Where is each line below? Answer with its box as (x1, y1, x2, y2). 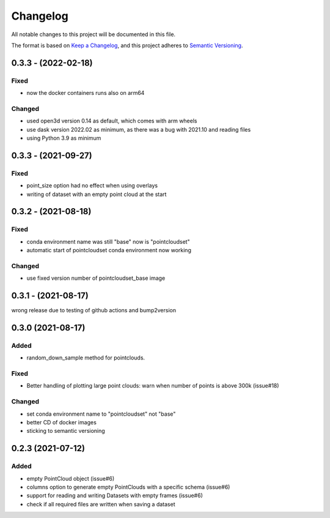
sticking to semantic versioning (26, 427, 105, 435)
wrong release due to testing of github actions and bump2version (11, 307, 177, 314)
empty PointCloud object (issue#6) (26, 475, 115, 482)
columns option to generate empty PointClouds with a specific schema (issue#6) (26, 483, 230, 490)
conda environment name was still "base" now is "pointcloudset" (26, 238, 190, 245)
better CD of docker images (26, 418, 97, 426)
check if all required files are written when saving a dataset (26, 500, 175, 508)
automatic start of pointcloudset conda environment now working (26, 247, 192, 254)
